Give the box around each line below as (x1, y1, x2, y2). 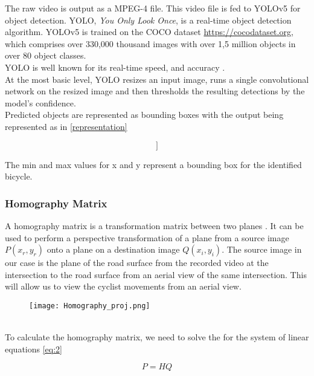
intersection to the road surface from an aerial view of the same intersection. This (5, 268, 307, 280)
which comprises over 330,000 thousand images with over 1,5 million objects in (5, 37, 296, 50)
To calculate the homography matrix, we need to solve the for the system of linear (5, 331, 309, 343)
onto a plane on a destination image (46, 243, 180, 256)
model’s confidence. (5, 96, 76, 109)
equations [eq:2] (5, 342, 62, 355)
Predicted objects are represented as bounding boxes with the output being (5, 108, 284, 121)
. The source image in (222, 243, 302, 256)
